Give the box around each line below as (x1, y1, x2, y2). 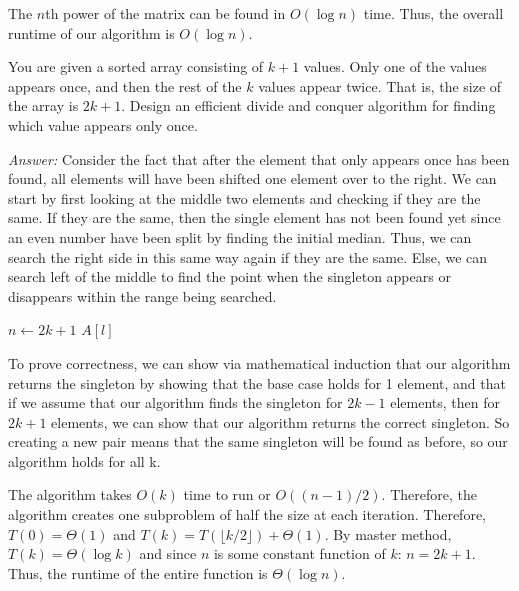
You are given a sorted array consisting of (8, 56, 264, 77)
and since (139, 543, 197, 564)
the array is (8, 95, 79, 116)
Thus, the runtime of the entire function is (8, 562, 268, 583)
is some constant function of (213, 543, 386, 564)
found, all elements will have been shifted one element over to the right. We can (8, 168, 497, 189)
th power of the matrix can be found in (45, 3, 286, 23)
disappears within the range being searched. (8, 285, 277, 306)
